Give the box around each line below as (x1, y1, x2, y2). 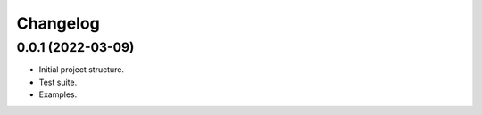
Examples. (38, 89, 78, 100)
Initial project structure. (38, 64, 125, 75)
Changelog (16, 13, 100, 33)
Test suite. (38, 77, 78, 87)
